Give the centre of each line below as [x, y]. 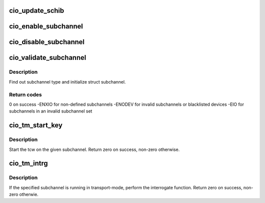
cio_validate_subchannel [48, 58]
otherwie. [29, 195]
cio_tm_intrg [28, 163]
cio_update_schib [37, 11]
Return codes [26, 94]
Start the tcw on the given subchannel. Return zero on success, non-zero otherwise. [94, 149]
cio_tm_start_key [36, 125]
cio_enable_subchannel [46, 26]
